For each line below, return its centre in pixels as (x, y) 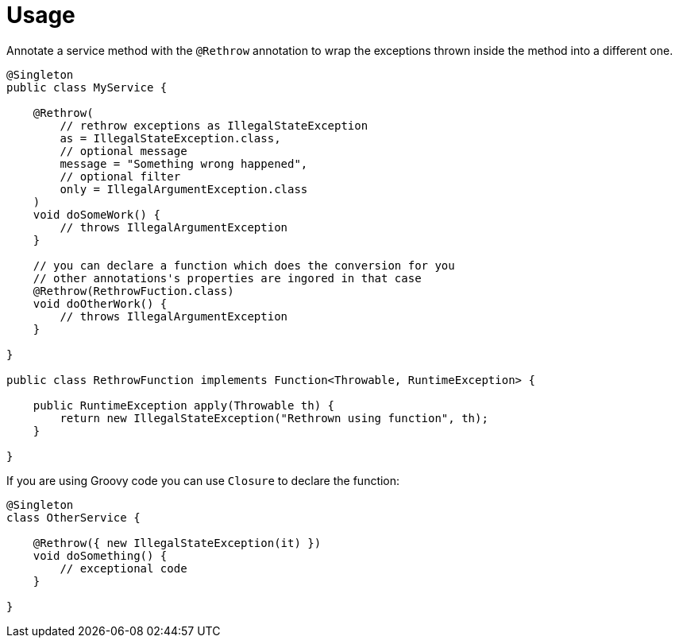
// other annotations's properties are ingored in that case (227, 278)
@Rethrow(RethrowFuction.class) (133, 291)
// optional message (123, 151)
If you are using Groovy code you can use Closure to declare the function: (203, 480)
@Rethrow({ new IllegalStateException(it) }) (177, 543)
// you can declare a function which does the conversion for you (244, 265)
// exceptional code (123, 568)
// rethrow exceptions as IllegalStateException (214, 125)
